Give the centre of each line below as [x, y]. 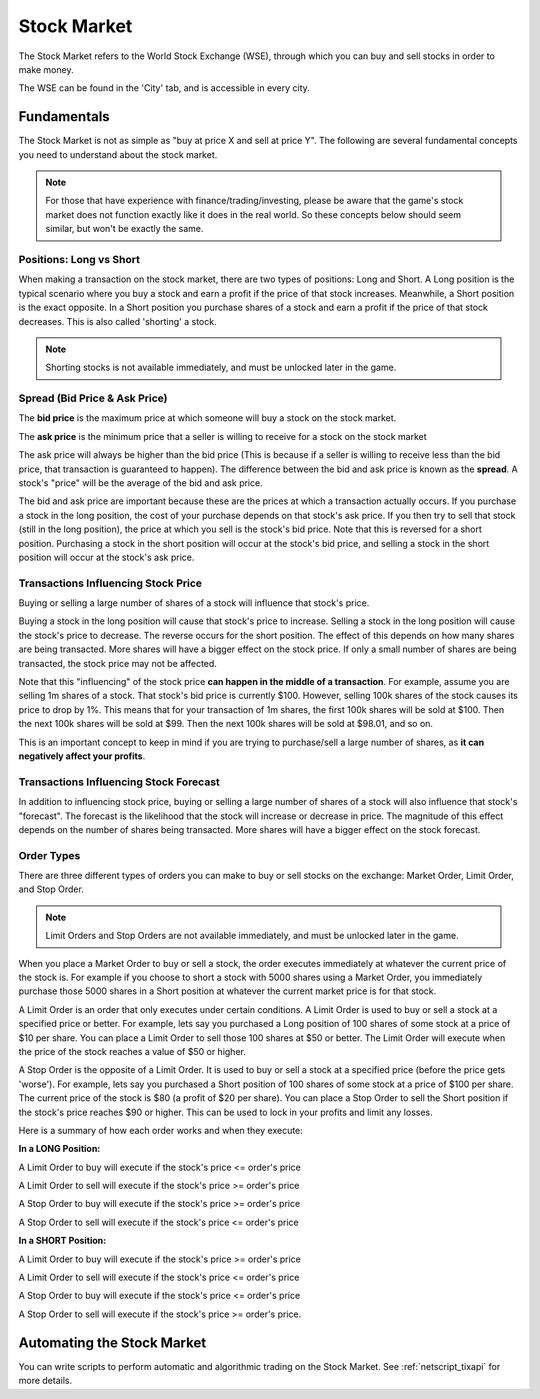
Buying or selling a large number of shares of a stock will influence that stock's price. [194, 603]
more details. [45, 1381]
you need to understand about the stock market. [118, 154]
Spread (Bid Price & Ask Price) [93, 398]
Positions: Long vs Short [79, 259]
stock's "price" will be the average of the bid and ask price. [141, 482]
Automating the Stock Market [112, 1342]
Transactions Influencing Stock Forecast [119, 782]
